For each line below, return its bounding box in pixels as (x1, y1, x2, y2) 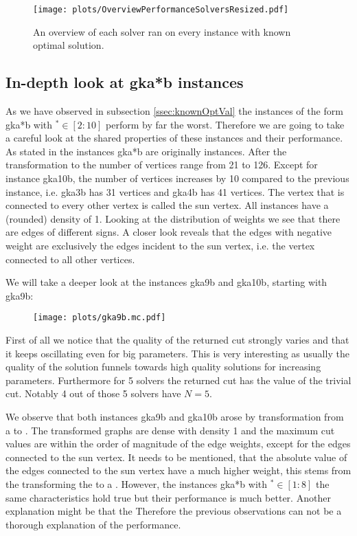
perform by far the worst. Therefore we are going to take (106, 117, 345, 131)
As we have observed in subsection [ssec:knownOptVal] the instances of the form (5, 104, 343, 118)
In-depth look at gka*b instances (5, 71, 244, 93)
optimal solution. (33, 38, 104, 52)
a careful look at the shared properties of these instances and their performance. (5, 131, 343, 145)
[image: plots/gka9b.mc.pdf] (33, 313, 166, 323)
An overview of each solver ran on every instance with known (33, 24, 291, 38)
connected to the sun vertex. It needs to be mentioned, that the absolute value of (5, 449, 347, 464)
